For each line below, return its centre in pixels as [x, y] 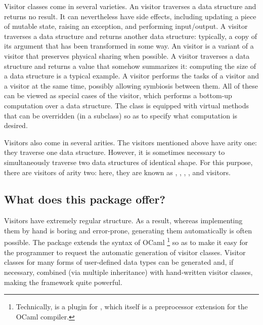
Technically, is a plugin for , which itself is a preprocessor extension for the [132, 307]
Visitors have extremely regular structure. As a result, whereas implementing [123, 220]
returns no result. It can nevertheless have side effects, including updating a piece [130, 16]
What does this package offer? [85, 199]
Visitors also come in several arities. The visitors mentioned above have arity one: [131, 142]
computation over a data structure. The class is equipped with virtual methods [126, 105]
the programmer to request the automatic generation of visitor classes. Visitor [125, 252]
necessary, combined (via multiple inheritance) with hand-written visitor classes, [128, 272]
